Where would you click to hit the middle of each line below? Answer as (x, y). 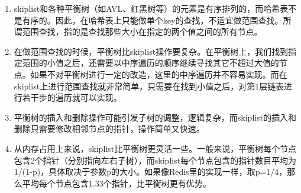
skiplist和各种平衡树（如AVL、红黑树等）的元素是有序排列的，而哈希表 (151, 8)
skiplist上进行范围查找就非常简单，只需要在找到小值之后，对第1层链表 (149, 86)
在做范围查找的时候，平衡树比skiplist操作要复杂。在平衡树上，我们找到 (151, 51)
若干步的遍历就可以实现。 (72, 97)
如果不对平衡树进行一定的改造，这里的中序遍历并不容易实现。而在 (159, 74)
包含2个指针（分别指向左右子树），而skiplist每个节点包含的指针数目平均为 (155, 160)
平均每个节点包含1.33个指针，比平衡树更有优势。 (116, 183)
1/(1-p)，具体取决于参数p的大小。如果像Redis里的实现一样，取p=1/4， (150, 172)
